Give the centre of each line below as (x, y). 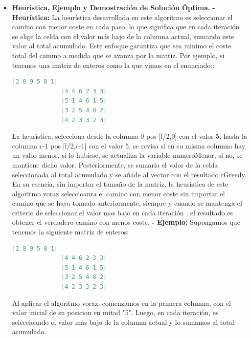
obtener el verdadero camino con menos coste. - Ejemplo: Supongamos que (126, 222)
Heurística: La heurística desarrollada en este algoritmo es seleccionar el (122, 17)
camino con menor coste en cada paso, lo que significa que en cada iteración (126, 27)
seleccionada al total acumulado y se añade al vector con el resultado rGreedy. (129, 174)
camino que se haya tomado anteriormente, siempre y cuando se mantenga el (127, 203)
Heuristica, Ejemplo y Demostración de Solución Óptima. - (114, 7)
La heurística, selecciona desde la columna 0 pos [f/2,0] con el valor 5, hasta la (129, 136)
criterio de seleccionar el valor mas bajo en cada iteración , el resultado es (123, 212)
